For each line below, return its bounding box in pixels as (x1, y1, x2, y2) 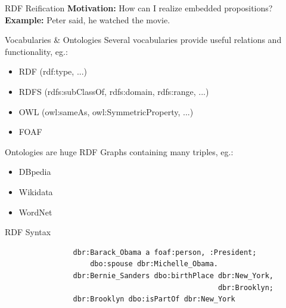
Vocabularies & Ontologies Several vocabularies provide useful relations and (5, 33, 282, 46)
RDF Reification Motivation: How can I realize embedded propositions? (5, 2, 273, 14)
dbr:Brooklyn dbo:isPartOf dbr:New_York (73, 295, 235, 304)
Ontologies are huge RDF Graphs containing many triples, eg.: (5, 145, 234, 158)
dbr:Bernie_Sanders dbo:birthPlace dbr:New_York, (73, 271, 274, 280)
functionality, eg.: (5, 45, 68, 57)
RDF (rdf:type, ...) (18, 65, 88, 78)
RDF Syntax (5, 226, 51, 238)
